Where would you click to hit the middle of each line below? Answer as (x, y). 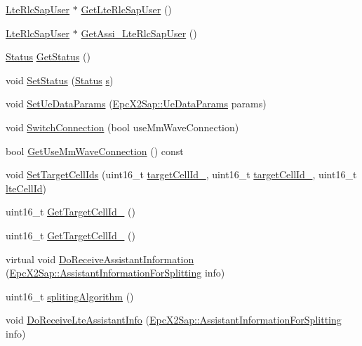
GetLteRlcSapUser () (126, 9)
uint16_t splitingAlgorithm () (70, 296)
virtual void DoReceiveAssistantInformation (100, 259)
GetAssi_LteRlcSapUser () (139, 33)
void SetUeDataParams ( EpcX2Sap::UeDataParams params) (136, 104)
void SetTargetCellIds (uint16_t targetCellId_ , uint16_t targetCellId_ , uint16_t (181, 174)
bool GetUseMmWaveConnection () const (95, 151)
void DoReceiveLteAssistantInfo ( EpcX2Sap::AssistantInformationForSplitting (174, 320)
